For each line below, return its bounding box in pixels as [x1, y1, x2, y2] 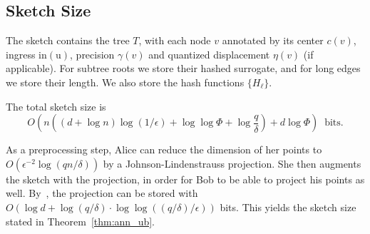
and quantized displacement [148, 46, 270, 61]
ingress [6, 46, 36, 61]
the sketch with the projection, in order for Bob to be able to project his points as [6, 171, 365, 186]
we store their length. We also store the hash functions [6, 74, 245, 89]
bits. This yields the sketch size [220, 199, 356, 214]
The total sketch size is [6, 98, 106, 113]
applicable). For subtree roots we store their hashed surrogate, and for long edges [6, 61, 361, 76]
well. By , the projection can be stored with [6, 185, 198, 200]
